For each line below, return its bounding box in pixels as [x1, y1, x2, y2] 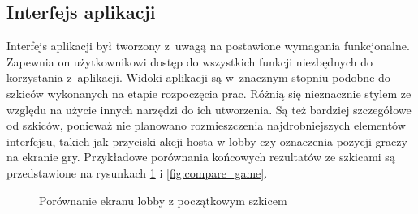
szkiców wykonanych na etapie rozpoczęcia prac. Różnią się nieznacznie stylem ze [6, 84, 412, 101]
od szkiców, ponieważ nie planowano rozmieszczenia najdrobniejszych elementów [6, 117, 406, 134]
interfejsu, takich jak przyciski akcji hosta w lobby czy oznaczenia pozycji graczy [6, 132, 407, 149]
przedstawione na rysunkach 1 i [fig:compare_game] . [6, 164, 268, 181]
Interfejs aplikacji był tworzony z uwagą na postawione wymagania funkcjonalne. [6, 37, 410, 54]
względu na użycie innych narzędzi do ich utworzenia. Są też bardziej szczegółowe [6, 101, 412, 118]
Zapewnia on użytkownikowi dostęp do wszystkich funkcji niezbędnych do [6, 53, 373, 70]
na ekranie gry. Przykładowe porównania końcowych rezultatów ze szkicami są [6, 148, 395, 165]
